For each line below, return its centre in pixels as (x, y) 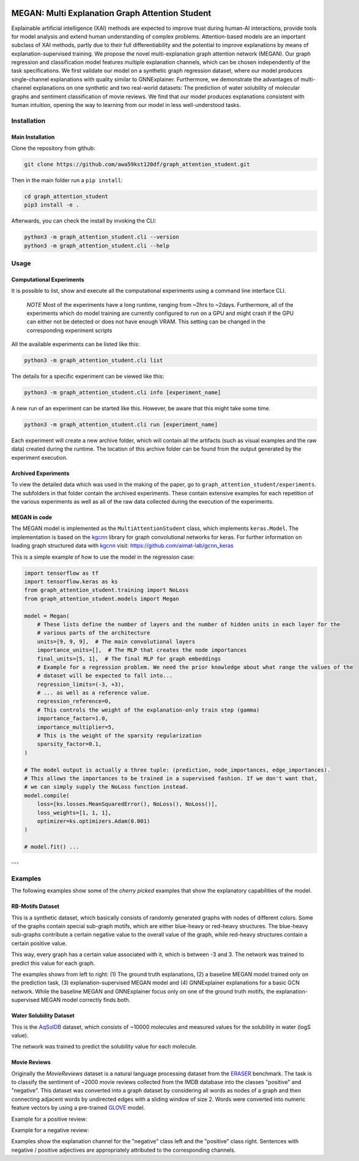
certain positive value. (39, 943)
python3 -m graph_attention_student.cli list (94, 360)
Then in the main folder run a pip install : (67, 180)
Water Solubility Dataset (43, 1015)
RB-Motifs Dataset (35, 906)
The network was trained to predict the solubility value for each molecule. (104, 1047)
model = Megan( (47, 616)
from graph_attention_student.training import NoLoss (106, 590)
